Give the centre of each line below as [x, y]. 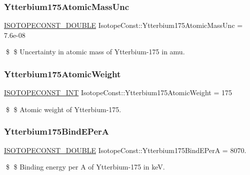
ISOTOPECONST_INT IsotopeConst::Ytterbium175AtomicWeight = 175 [118, 92]
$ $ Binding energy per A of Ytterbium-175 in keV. [85, 167]
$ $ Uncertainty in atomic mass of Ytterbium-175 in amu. [95, 52]
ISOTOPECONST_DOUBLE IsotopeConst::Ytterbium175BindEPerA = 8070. [125, 150]
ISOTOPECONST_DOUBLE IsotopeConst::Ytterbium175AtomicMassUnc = [123, 25]
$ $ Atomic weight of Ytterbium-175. [63, 109]
